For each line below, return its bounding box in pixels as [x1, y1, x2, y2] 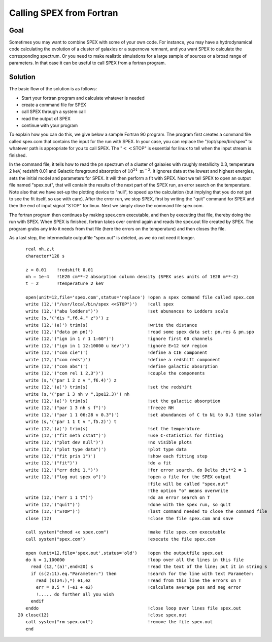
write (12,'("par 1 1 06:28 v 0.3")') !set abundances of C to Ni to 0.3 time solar [25, 412, 262, 417]
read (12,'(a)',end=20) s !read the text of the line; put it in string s [31, 564, 268, 569]
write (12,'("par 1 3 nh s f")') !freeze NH [25, 405, 174, 411]
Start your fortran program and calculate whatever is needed [21, 95, 145, 101]
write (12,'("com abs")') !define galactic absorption [25, 363, 218, 369]
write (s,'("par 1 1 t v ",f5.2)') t [25, 419, 117, 424]
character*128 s [25, 253, 65, 259]
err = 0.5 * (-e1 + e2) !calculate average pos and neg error [36, 585, 241, 590]
